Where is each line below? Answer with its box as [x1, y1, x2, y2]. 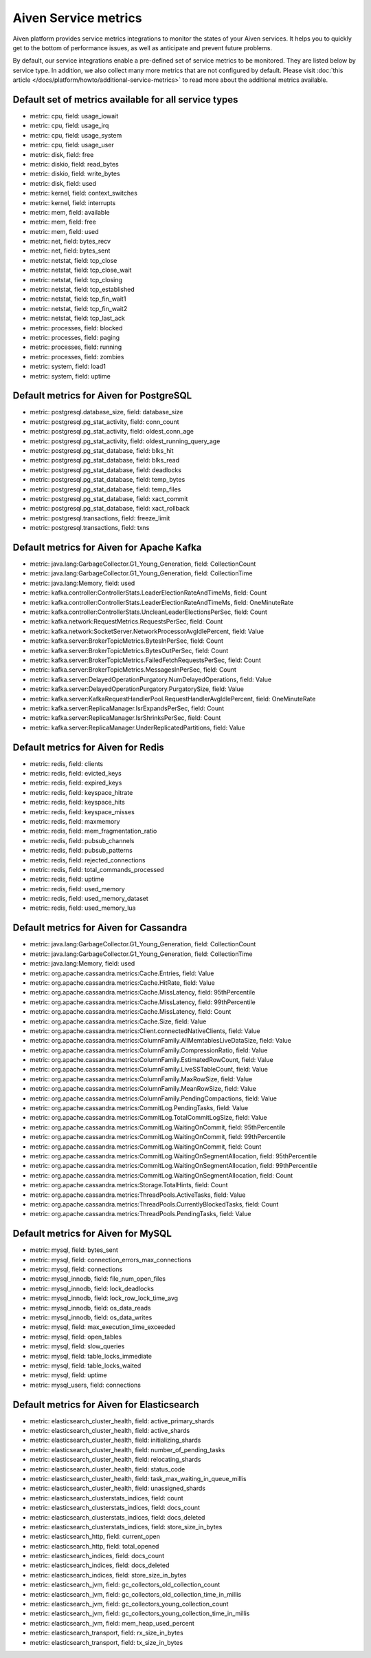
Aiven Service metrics [12, 10, 142, 25]
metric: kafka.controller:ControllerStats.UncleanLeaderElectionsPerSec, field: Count [30, 608, 268, 616]
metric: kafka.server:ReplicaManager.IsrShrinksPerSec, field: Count [30, 714, 221, 722]
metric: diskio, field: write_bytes [30, 169, 120, 178]
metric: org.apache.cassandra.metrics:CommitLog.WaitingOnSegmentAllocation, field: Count [30, 1171, 293, 1180]
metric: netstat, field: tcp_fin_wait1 [30, 295, 126, 303]
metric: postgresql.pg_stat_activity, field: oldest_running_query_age [30, 437, 221, 445]
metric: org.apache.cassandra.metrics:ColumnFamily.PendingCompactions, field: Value [30, 1094, 278, 1103]
